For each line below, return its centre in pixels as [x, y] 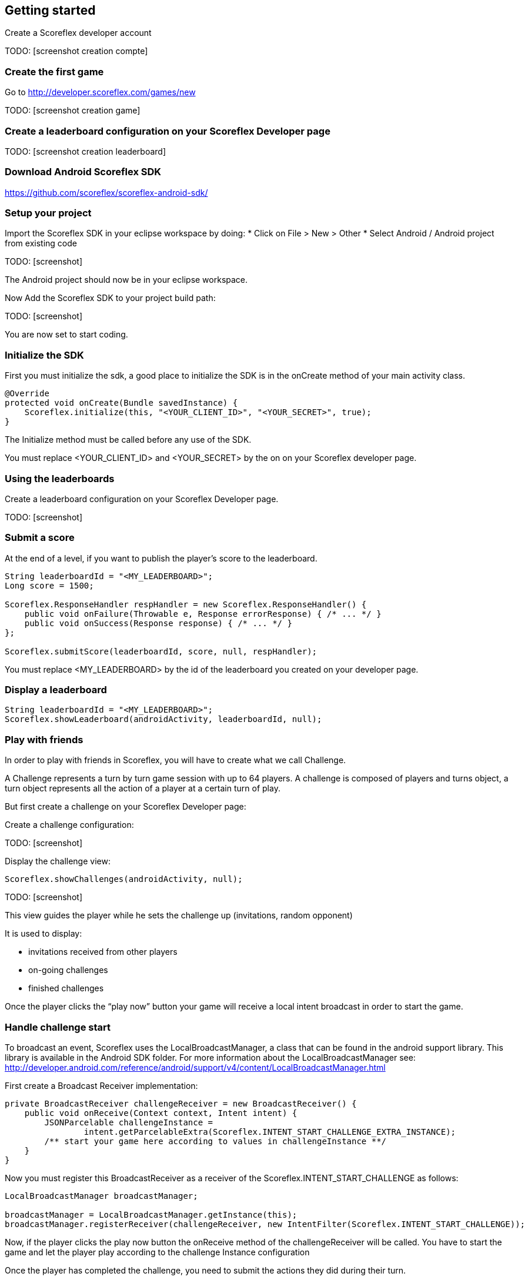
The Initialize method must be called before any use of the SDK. [128, 440]
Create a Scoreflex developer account [78, 33]
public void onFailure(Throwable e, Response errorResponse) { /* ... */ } [203, 614]
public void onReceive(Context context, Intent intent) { [161, 1113]
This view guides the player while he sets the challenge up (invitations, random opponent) [179, 915]
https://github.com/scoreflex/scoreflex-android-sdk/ [106, 192]
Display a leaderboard [56, 690]
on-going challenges [68, 970]
